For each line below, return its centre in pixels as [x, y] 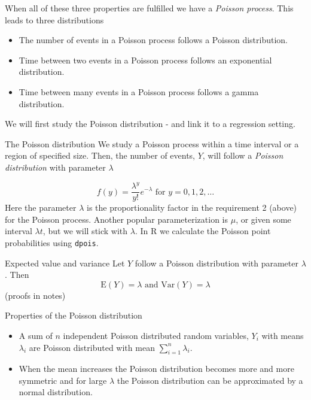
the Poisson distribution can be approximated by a [210, 380]
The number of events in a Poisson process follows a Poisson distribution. [153, 40]
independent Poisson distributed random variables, [156, 335]
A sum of [36, 335]
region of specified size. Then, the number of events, [100, 155]
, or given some [263, 219]
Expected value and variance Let [65, 263]
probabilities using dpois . [52, 242]
